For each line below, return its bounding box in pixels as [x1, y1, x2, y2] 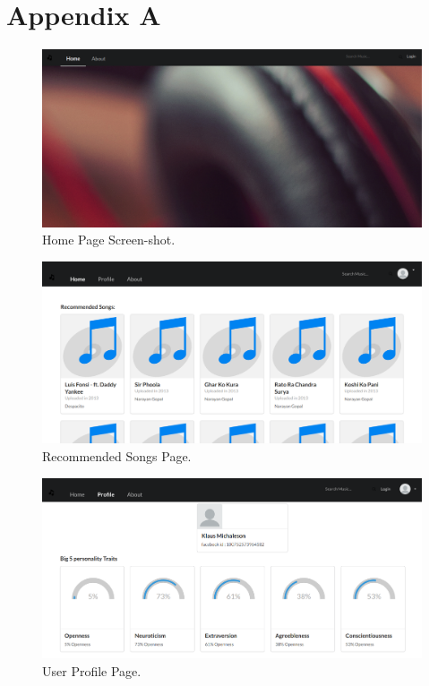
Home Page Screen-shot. [42, 230, 176, 249]
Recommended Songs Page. [42, 446, 192, 465]
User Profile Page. [42, 661, 142, 680]
